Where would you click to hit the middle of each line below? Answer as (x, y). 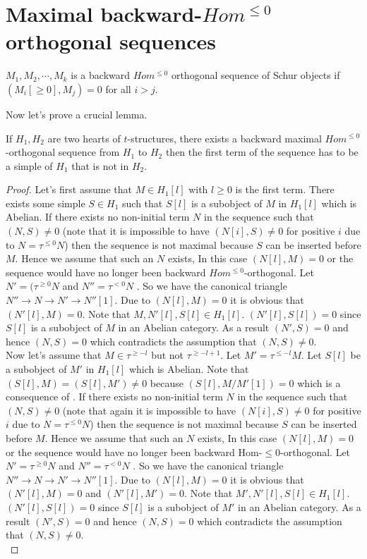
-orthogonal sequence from (63, 152)
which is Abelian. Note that (189, 369)
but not (168, 355)
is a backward (101, 75)
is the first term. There (285, 189)
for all (118, 88)
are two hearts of (84, 138)
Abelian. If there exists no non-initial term (98, 217)
